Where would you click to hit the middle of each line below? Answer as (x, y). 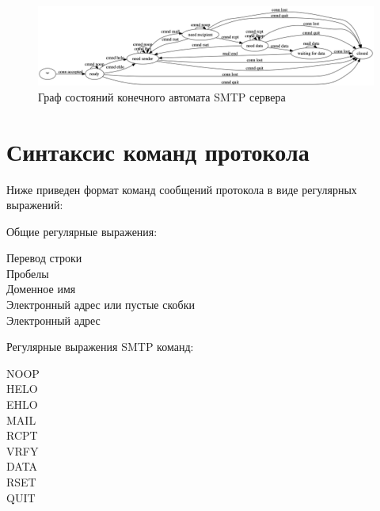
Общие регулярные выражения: (82, 231)
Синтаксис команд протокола (158, 151)
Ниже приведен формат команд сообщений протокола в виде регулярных (182, 189)
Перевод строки (44, 258)
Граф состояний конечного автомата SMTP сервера (162, 96)
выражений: (35, 205)
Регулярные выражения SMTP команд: (100, 347)
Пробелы (28, 273)
